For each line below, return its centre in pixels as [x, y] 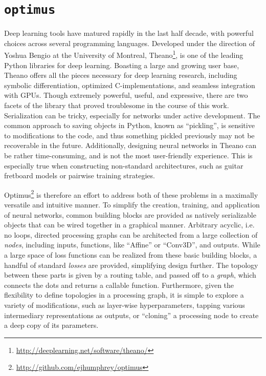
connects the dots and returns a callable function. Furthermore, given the [119, 285]
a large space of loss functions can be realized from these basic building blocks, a [131, 255]
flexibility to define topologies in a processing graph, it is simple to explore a [124, 295]
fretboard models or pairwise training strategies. [80, 175]
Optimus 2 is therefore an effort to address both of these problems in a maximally [131, 194]
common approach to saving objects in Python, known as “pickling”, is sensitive [129, 125]
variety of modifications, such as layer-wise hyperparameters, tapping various [125, 305]
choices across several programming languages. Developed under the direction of [130, 43]
